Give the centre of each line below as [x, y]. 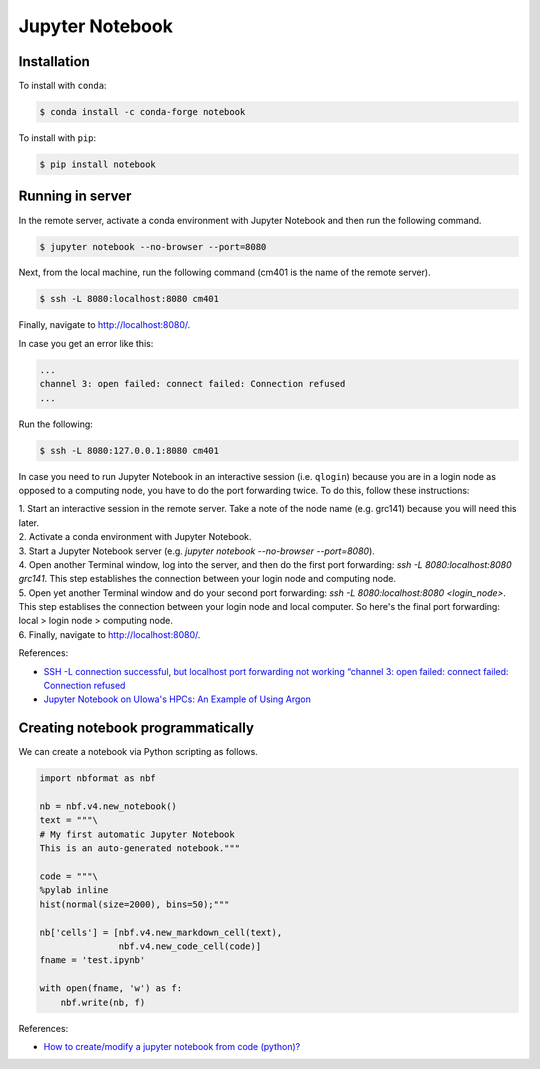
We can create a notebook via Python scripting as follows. [138, 752]
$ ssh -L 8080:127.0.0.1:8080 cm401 [129, 450]
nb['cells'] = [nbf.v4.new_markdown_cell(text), [161, 932]
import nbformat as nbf [98, 778]
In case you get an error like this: [86, 343]
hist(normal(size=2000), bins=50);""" [134, 904]
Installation [54, 61]
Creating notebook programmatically [136, 728]
